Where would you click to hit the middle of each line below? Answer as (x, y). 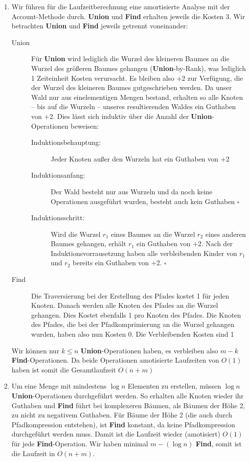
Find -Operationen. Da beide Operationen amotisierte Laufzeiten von (115, 360)
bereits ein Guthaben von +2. (117, 263)
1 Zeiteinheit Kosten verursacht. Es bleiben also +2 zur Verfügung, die (137, 78)
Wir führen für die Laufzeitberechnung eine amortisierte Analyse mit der (121, 6)
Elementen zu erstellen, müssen (174, 386)
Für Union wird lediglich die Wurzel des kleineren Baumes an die (130, 58)
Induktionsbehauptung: (66, 142)
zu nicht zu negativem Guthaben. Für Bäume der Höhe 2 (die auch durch (122, 415)
